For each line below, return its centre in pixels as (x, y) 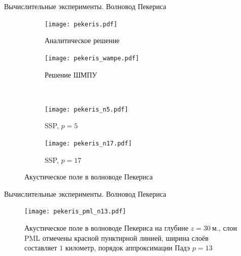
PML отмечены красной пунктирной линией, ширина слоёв (116, 237)
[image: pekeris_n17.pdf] (88, 143)
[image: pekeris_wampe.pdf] (92, 58)
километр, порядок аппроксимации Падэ (128, 248)
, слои (228, 228)
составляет (41, 248)
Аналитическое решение (82, 40)
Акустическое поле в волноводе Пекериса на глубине (107, 228)
